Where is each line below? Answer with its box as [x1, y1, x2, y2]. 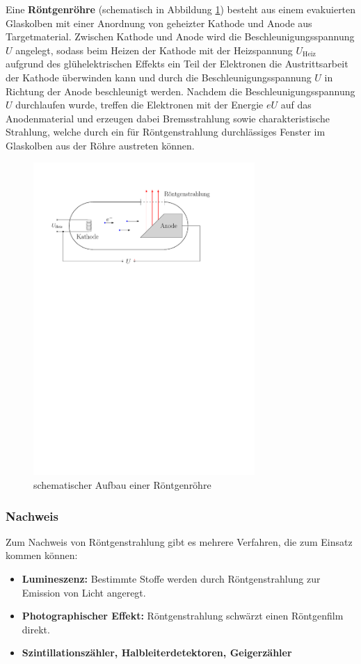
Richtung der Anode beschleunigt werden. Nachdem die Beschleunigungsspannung [6, 83, 355, 98]
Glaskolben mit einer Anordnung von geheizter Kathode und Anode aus [6, 15, 312, 30]
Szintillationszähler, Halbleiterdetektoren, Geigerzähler [22, 645, 292, 660]
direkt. [22, 622, 50, 636]
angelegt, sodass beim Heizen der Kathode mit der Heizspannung [15, 42, 293, 57]
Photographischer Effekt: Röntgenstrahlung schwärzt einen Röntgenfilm [22, 608, 344, 623]
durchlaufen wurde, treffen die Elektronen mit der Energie [15, 97, 264, 112]
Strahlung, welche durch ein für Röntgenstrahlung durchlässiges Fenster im [6, 124, 326, 139]
